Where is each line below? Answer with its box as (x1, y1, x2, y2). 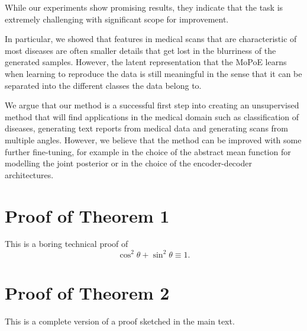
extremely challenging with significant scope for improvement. (5, 12, 229, 25)
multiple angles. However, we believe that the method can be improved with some (5, 133, 302, 146)
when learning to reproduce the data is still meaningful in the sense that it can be (5, 67, 302, 79)
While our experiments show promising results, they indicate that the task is (5, 1, 283, 13)
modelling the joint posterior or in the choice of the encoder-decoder (5, 157, 252, 169)
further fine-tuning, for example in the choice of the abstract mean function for (5, 145, 291, 158)
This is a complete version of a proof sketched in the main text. (5, 314, 235, 327)
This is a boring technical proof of (5, 237, 128, 250)
